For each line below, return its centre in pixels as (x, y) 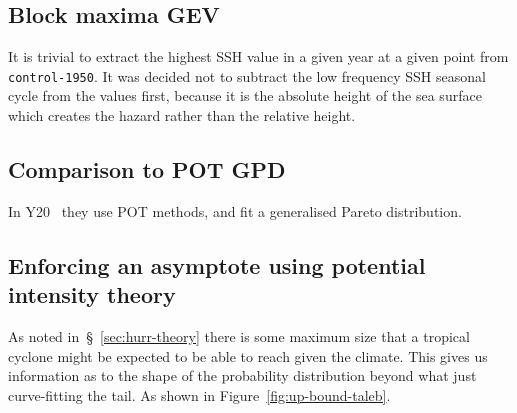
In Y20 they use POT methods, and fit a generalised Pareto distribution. (235, 210)
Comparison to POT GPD (147, 169)
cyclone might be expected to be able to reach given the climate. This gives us (248, 355)
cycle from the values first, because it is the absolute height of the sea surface (245, 95)
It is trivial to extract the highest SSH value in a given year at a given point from (258, 56)
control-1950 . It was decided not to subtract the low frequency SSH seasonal (247, 75)
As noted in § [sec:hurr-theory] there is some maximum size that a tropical (239, 336)
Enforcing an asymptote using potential (217, 264)
